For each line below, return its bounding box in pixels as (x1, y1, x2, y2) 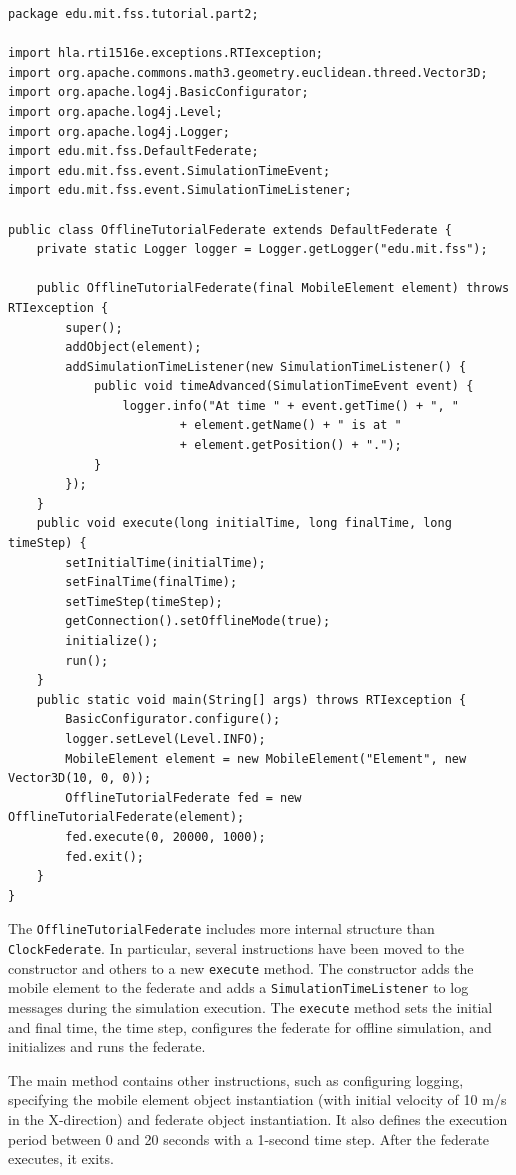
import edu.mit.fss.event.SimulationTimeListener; (8, 183, 352, 198)
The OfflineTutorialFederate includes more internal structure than (8, 918, 435, 939)
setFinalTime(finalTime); (65, 575, 238, 590)
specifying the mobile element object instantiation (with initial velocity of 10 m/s (8, 1089, 507, 1110)
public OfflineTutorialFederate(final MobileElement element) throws (36, 281, 510, 296)
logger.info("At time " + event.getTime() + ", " (122, 398, 460, 413)
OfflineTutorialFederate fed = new (65, 790, 302, 805)
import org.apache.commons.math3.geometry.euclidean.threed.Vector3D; (8, 65, 488, 80)
